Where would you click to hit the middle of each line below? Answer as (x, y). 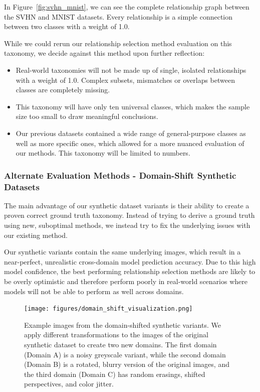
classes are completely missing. (63, 90)
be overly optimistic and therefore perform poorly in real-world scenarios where (126, 281)
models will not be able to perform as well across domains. (94, 291)
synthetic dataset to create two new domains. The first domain (120, 345)
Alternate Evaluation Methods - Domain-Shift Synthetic (120, 175)
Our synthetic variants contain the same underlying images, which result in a (122, 252)
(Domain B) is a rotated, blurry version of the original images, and (127, 364)
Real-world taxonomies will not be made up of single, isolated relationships (131, 70)
